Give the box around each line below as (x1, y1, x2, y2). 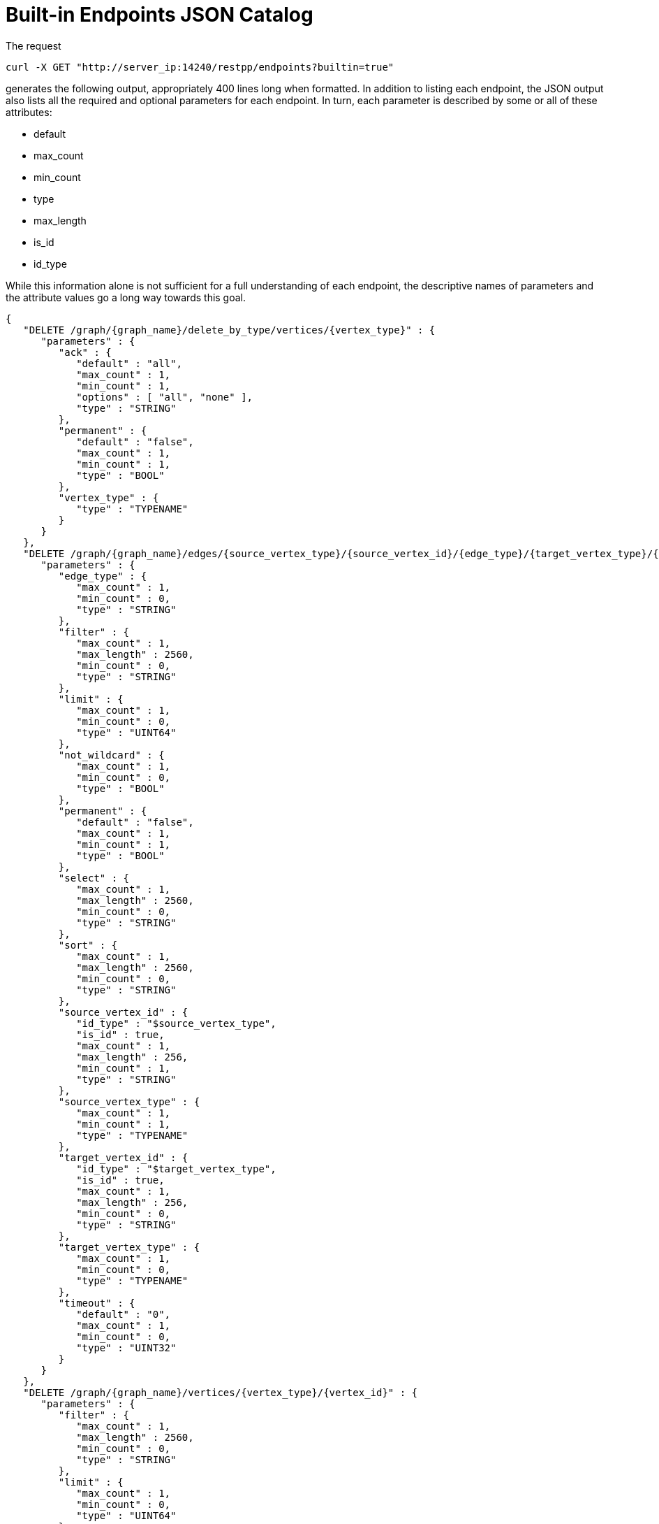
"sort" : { (58, 939, 118, 951)
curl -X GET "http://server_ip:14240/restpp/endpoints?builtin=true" (6, 61, 394, 73)
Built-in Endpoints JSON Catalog (6, 3, 313, 27)
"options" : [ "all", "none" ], (76, 391, 253, 403)
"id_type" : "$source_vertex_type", (76, 1017, 276, 1029)
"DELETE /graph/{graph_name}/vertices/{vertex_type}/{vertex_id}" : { (23, 1386, 418, 1398)
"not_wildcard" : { (58, 749, 165, 761)
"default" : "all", (76, 357, 182, 369)
